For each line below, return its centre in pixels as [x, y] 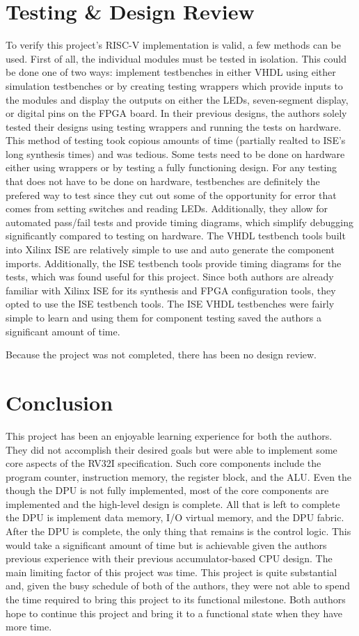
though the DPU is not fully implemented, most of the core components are [167, 490]
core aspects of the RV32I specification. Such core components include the [163, 463]
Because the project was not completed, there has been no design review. [161, 355]
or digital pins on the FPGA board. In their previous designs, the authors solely [176, 113]
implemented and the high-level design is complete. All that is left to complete [173, 503]
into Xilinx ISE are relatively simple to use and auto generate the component [170, 249]
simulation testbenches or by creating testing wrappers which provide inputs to [174, 85]
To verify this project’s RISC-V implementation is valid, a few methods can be [174, 45]
